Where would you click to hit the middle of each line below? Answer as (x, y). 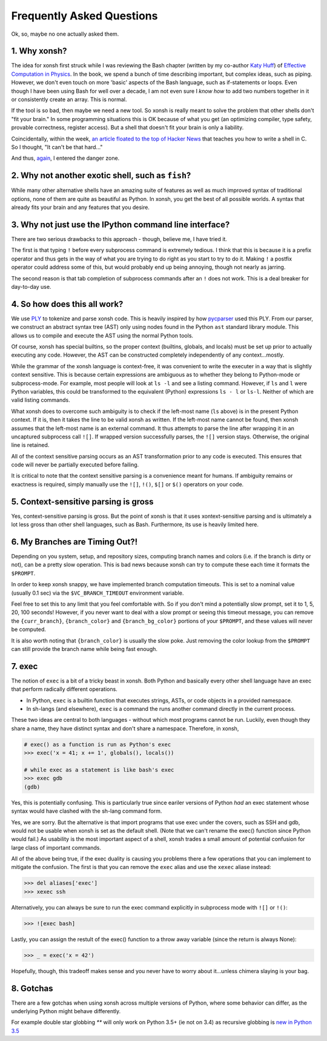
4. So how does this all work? (67, 304)
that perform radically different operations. (64, 689)
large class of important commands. (56, 847)
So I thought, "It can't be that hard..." (57, 147)
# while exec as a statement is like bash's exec (99, 770)
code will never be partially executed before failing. (75, 465)
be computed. (29, 629)
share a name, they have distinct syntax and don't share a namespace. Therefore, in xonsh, (125, 728)
